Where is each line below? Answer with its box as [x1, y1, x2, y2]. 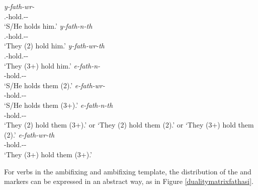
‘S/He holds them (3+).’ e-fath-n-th [4, 99, 113, 110]
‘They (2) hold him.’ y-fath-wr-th [4, 40, 105, 51]
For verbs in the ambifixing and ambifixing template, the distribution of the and [4, 166, 251, 176]
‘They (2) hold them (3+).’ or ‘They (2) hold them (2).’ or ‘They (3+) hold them [4, 119, 254, 130]
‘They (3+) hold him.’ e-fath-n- [4, 60, 101, 71]
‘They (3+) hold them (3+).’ [4, 149, 93, 159]
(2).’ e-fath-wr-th [4, 129, 55, 140]
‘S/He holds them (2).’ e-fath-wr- [4, 80, 105, 90]
